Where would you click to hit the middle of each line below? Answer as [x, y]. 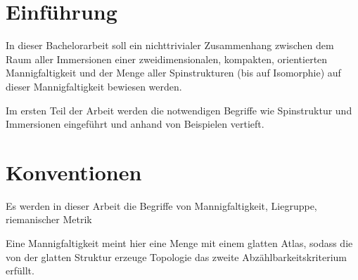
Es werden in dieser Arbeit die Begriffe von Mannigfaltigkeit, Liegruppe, [161, 205]
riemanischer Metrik [49, 219]
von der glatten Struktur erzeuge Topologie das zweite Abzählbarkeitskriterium [176, 256]
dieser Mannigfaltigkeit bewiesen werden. [94, 86]
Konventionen [74, 172]
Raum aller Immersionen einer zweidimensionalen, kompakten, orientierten [167, 59]
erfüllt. [20, 271]
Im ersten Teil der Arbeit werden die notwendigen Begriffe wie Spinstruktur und [179, 110]
